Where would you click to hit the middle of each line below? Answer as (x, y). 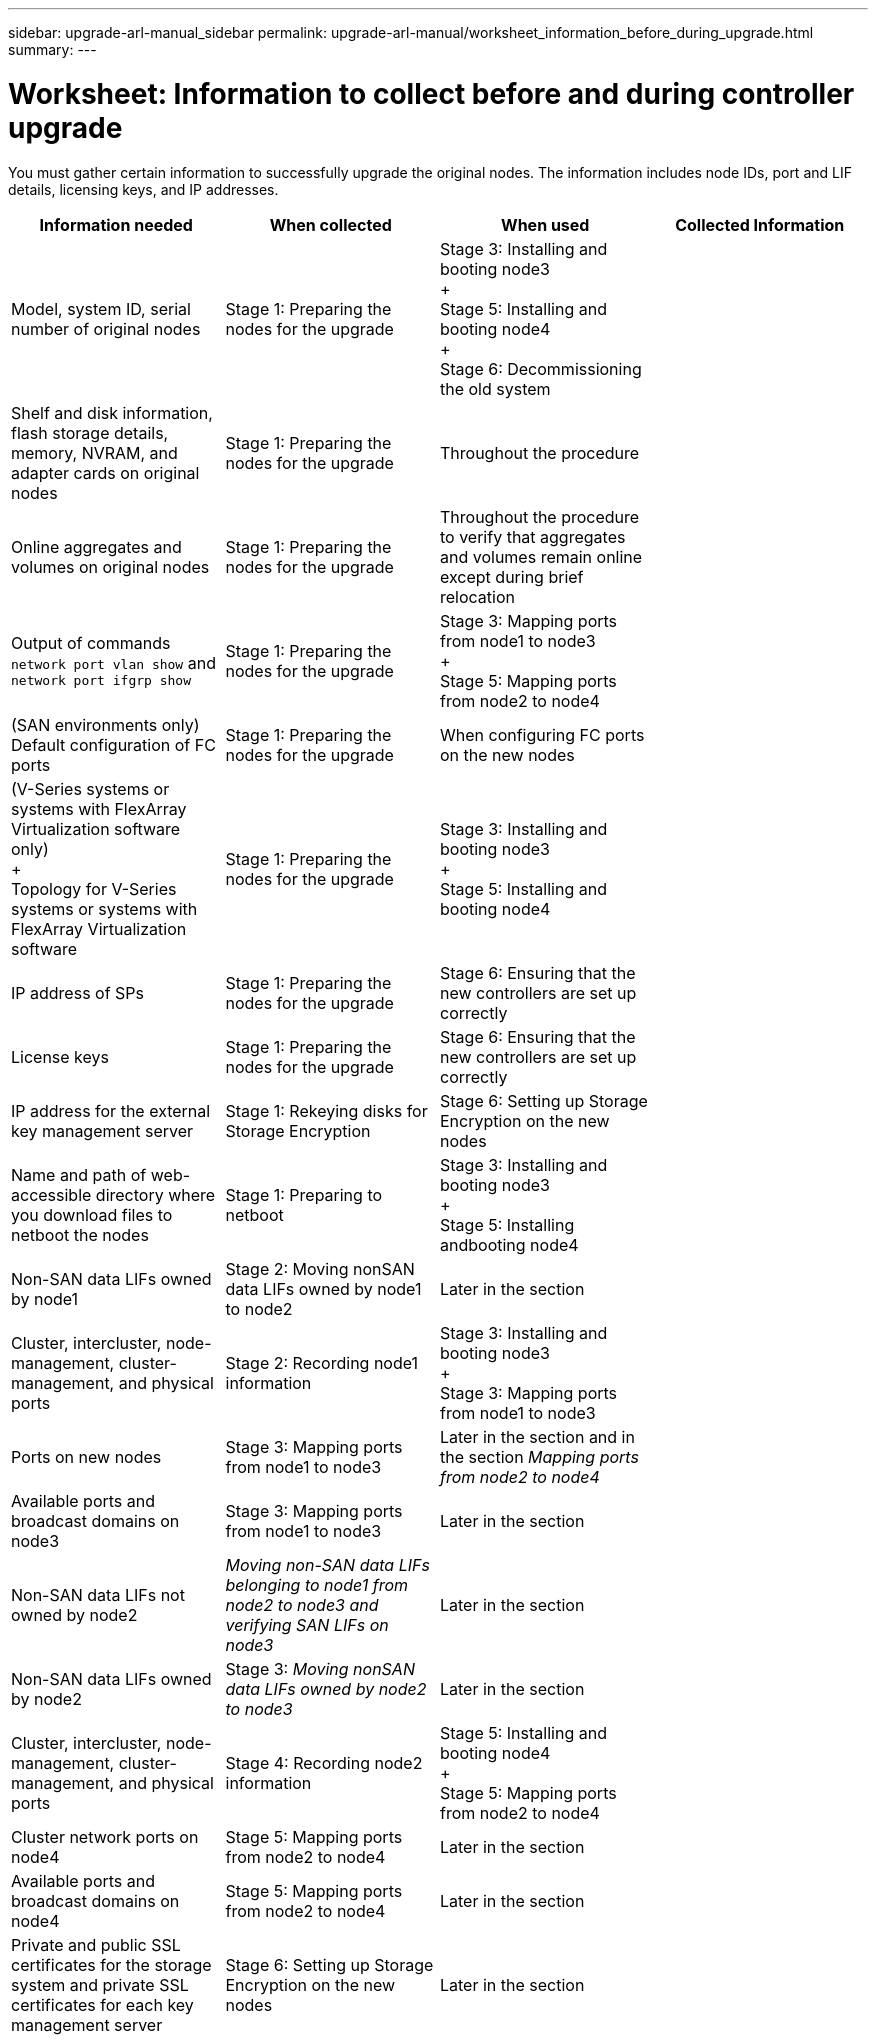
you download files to (92, 1214)
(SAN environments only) (105, 724)
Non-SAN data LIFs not (98, 1594)
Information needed (116, 224)
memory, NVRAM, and (94, 452)
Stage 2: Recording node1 (322, 1362)
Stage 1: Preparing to (304, 1194)
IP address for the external (111, 1110)
